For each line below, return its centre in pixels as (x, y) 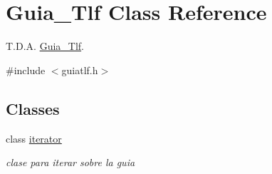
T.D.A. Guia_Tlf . (45, 46)
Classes (33, 108)
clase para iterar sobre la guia (70, 162)
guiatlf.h (80, 70)
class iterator (34, 138)
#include (26, 70)
